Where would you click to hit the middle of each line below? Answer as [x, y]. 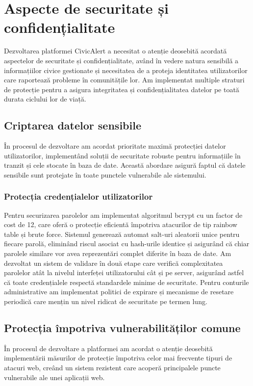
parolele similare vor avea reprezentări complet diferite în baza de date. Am [118, 253]
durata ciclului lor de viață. [45, 99]
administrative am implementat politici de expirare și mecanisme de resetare [119, 292]
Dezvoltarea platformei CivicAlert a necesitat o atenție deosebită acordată [115, 51]
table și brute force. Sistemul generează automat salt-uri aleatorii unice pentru [122, 234]
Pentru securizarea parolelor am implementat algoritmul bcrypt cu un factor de [123, 215]
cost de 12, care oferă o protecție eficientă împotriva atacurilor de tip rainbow [121, 224]
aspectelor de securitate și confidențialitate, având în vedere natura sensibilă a [121, 60]
